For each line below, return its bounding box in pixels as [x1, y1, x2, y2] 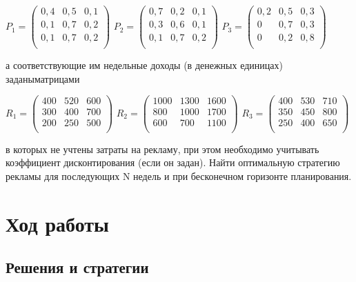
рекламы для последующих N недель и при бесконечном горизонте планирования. [6, 168, 352, 183]
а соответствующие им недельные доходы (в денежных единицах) [6, 58, 283, 72]
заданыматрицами [6, 71, 80, 85]
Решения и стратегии [6, 256, 149, 278]
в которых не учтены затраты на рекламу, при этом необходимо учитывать [6, 141, 319, 156]
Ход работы [6, 209, 109, 237]
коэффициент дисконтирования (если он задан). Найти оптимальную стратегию [6, 155, 340, 170]
